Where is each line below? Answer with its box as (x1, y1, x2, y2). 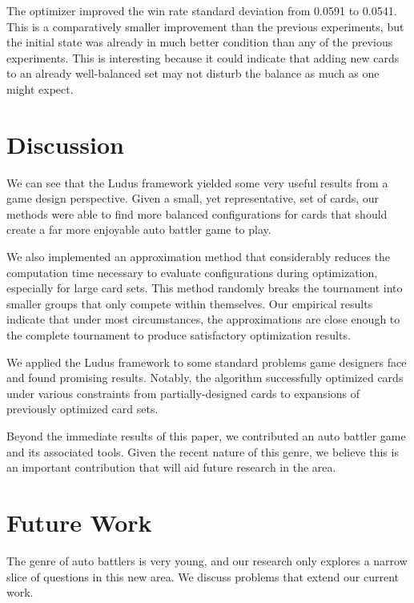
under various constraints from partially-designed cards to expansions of (6, 384, 360, 401)
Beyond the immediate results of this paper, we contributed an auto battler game (6, 428, 406, 444)
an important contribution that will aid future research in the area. (6, 459, 336, 476)
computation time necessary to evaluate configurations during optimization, (6, 263, 378, 280)
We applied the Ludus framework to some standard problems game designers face (6, 353, 407, 370)
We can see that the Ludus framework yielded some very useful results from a (6, 174, 388, 191)
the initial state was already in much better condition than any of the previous (6, 34, 393, 50)
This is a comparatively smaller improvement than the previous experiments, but (6, 18, 404, 34)
